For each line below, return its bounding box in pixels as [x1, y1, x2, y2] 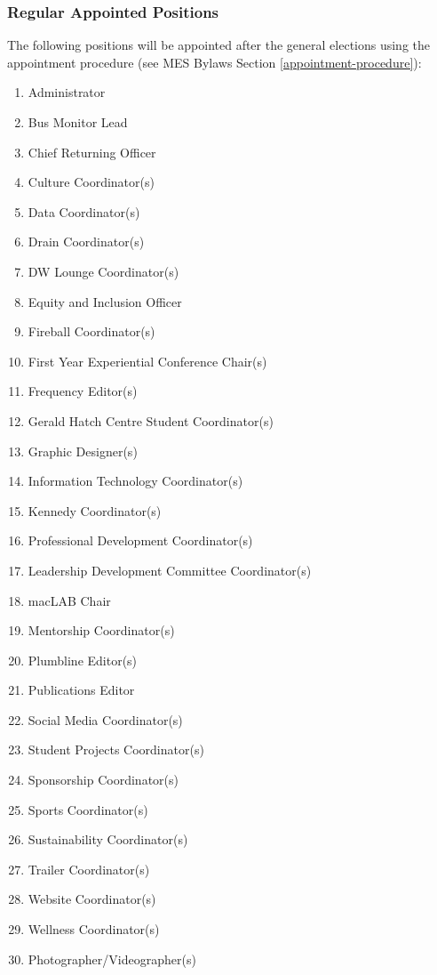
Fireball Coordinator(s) [28, 322, 155, 341]
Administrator [28, 83, 106, 101]
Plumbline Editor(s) [28, 650, 138, 669]
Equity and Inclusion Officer [28, 292, 182, 310]
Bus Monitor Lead [28, 113, 128, 131]
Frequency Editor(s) [28, 382, 138, 400]
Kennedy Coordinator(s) [28, 501, 162, 520]
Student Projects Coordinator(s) [28, 740, 204, 759]
